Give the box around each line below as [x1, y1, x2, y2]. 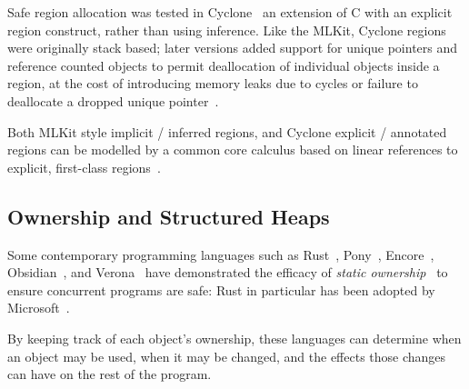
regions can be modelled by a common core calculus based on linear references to [7, 140, 458, 159]
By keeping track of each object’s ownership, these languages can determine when [7, 328, 462, 347]
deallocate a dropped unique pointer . [7, 91, 219, 110]
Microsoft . [7, 298, 70, 317]
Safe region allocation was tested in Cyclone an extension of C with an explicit [7, 3, 453, 21]
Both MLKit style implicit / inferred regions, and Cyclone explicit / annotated [7, 122, 447, 141]
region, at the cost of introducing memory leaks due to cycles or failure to [7, 74, 418, 93]
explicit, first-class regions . [7, 157, 161, 176]
